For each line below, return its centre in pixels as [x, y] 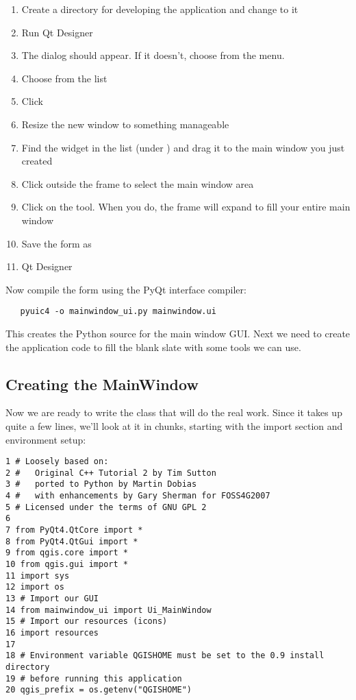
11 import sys [38, 576]
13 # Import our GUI [52, 599]
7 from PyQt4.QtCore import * [74, 530]
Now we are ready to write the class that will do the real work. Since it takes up [174, 412]
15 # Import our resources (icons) [87, 621]
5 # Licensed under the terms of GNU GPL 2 [106, 507]
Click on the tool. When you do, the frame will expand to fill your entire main [186, 207]
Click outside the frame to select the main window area [138, 183]
